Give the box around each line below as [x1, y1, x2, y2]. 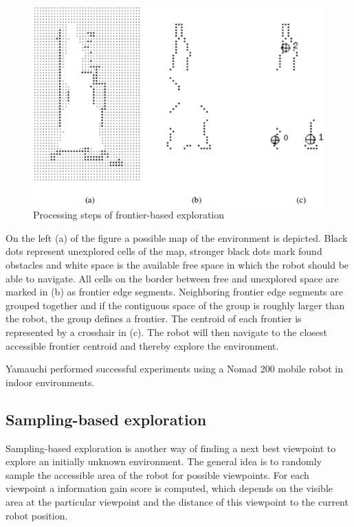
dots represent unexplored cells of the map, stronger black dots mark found [5, 244, 322, 258]
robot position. [5, 508, 68, 522]
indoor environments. [5, 374, 95, 389]
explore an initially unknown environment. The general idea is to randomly [5, 454, 322, 469]
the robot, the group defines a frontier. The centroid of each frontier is [5, 311, 302, 326]
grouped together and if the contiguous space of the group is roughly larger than [5, 298, 345, 312]
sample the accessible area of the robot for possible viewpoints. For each [5, 467, 309, 482]
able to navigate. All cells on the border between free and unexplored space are [5, 271, 339, 285]
